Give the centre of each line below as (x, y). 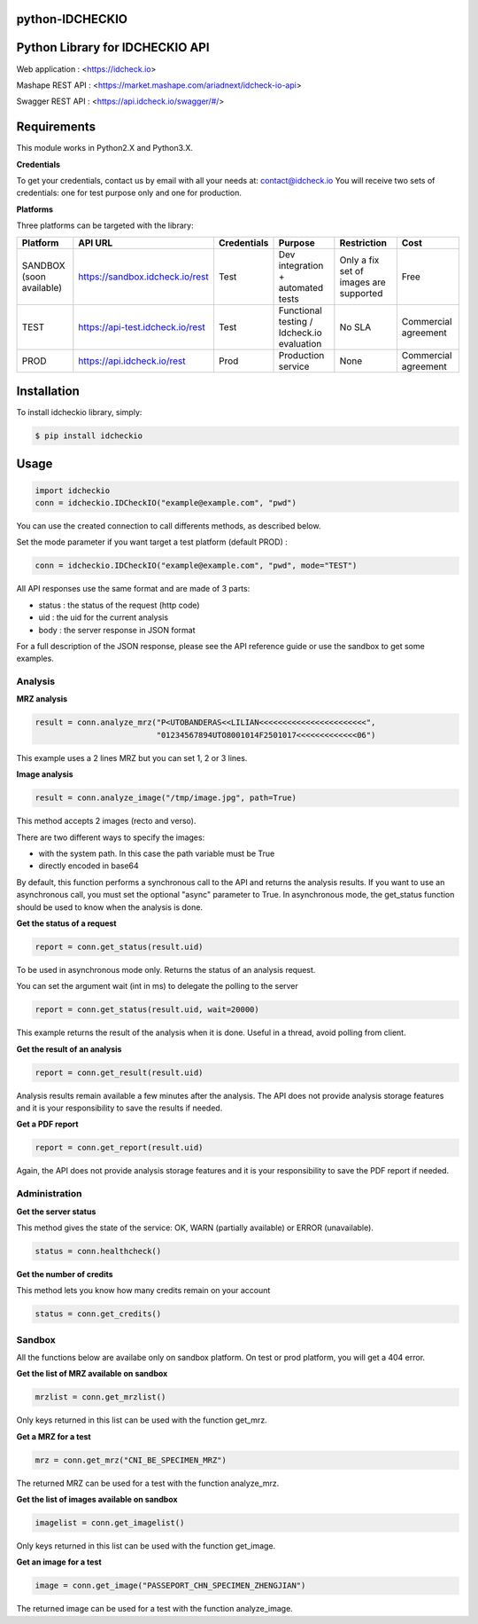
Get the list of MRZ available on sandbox (92, 1374)
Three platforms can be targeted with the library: (105, 225)
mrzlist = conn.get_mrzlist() (100, 1397)
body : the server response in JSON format (117, 630)
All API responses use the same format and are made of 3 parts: (133, 589)
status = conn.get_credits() (98, 1314)
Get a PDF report (47, 1124)
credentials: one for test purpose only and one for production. (129, 193)
